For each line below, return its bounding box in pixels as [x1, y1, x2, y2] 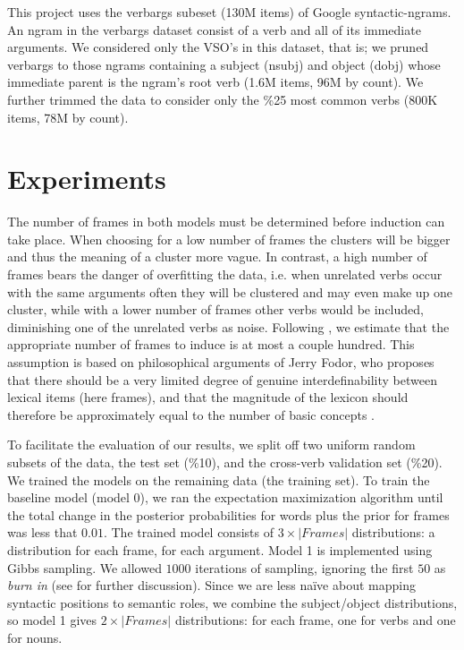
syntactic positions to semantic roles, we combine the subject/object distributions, [7, 593, 458, 612]
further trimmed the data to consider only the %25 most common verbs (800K [7, 90, 438, 108]
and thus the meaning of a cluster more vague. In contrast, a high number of [7, 247, 427, 266]
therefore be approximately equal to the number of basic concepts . [7, 405, 375, 423]
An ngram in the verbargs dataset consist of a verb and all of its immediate [7, 20, 421, 38]
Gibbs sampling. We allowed [7, 558, 162, 577]
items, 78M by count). [7, 107, 129, 126]
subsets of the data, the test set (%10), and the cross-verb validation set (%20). [7, 453, 443, 471]
